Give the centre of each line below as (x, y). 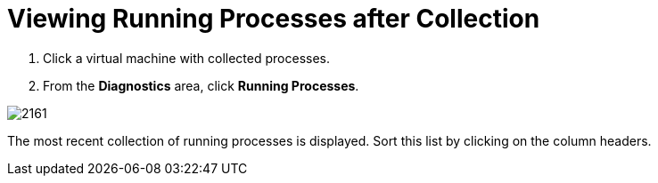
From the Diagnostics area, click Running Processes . (201, 85)
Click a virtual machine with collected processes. (187, 58)
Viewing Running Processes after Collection (274, 19)
